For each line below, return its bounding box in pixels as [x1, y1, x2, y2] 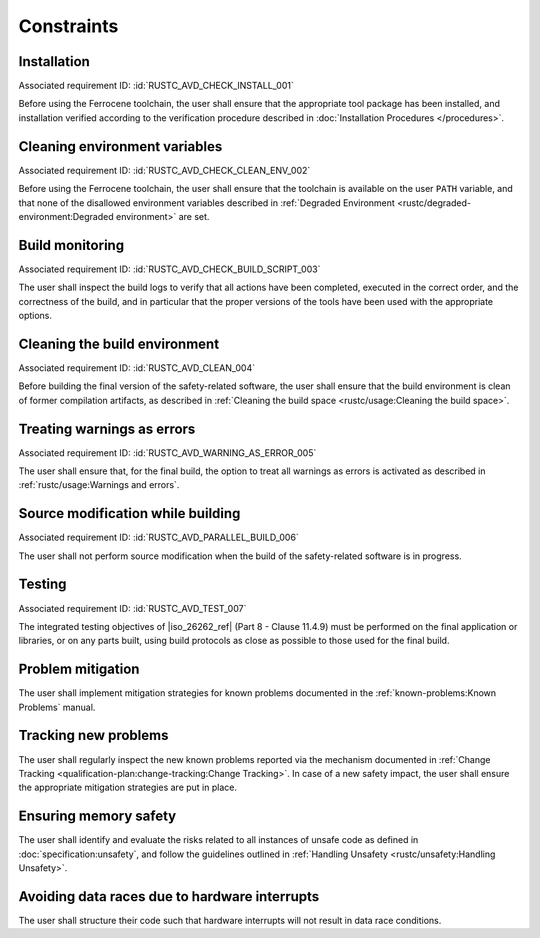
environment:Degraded [18, 210, 114, 222]
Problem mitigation [18, 661, 140, 678]
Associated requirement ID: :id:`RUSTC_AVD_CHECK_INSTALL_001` [18, 80, 294, 92]
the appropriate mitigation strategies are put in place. [18, 781, 237, 794]
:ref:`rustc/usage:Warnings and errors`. [18, 479, 180, 491]
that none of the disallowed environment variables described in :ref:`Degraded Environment [18, 196, 395, 209]
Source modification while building [18, 505, 241, 522]
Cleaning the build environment [18, 335, 220, 352]
